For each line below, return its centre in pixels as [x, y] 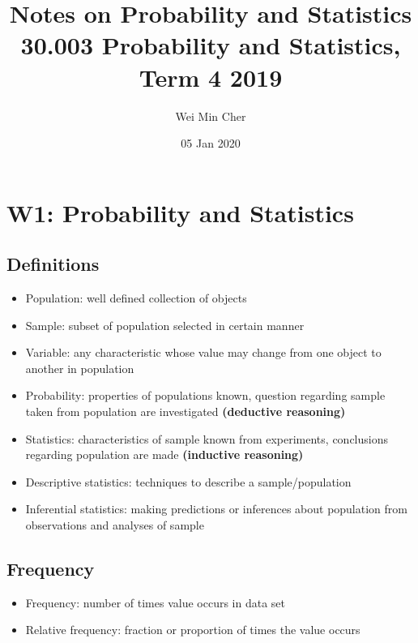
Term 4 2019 [211, 77]
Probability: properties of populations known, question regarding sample [205, 395]
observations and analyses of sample [115, 525]
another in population [80, 368]
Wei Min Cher [211, 116]
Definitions [53, 264]
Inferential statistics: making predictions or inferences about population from [216, 509]
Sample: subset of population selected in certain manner [165, 325]
